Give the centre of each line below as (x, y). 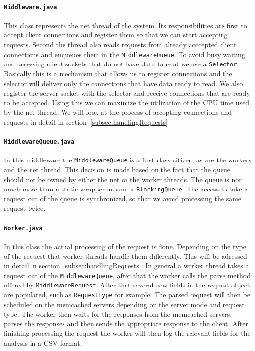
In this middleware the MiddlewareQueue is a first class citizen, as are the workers (128, 160)
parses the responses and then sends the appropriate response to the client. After (126, 323)
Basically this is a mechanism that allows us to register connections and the (118, 73)
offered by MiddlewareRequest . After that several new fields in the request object (127, 285)
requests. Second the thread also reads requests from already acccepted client (120, 45)
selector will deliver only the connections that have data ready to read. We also (124, 83)
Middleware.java (31, 7)
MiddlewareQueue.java (39, 142)
